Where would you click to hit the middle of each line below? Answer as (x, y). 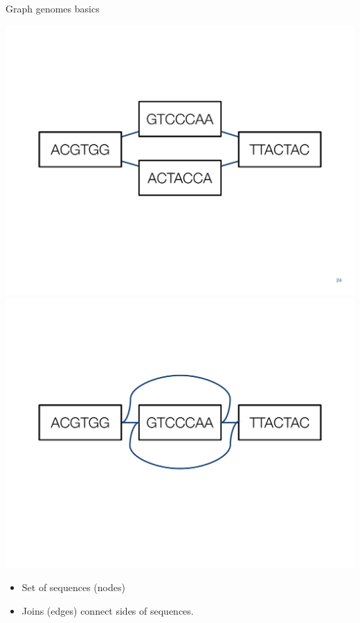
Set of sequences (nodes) (73, 587)
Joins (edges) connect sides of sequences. (108, 611)
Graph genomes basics (53, 8)
